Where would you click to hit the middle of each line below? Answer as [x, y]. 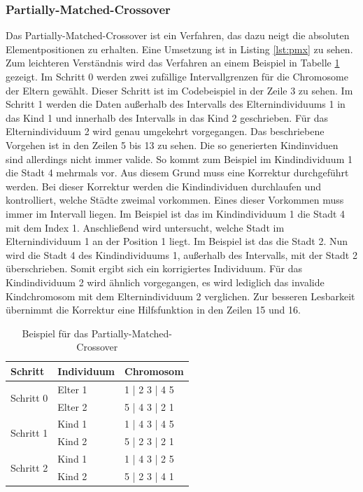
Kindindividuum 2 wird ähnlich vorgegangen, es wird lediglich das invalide [165, 282]
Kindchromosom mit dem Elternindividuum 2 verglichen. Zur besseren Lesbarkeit [180, 296]
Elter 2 [72, 406]
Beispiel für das [55, 333]
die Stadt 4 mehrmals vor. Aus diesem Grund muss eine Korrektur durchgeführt [177, 173]
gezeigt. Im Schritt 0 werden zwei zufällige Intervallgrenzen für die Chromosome [177, 76]
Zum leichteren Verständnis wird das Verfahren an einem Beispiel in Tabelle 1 [173, 63]
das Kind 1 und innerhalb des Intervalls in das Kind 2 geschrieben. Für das [167, 117]
